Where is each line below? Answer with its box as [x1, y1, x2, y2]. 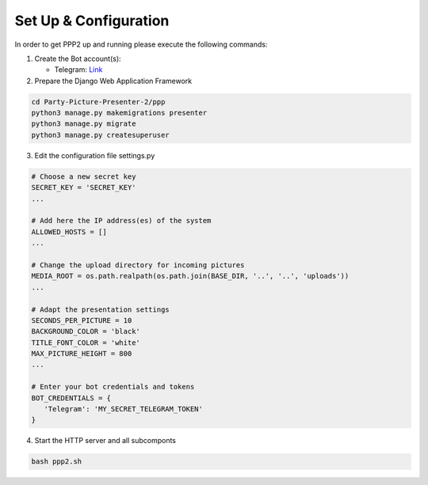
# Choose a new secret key [31, 172, 136, 181]
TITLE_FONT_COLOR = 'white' [31, 338, 140, 347]
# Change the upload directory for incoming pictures [31, 260, 245, 269]
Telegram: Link [54, 65, 103, 74]
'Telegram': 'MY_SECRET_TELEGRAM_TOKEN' [44, 404, 204, 414]
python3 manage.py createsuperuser [31, 131, 170, 139]
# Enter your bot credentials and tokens [31, 382, 195, 392]
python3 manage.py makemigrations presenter [31, 108, 208, 118]
